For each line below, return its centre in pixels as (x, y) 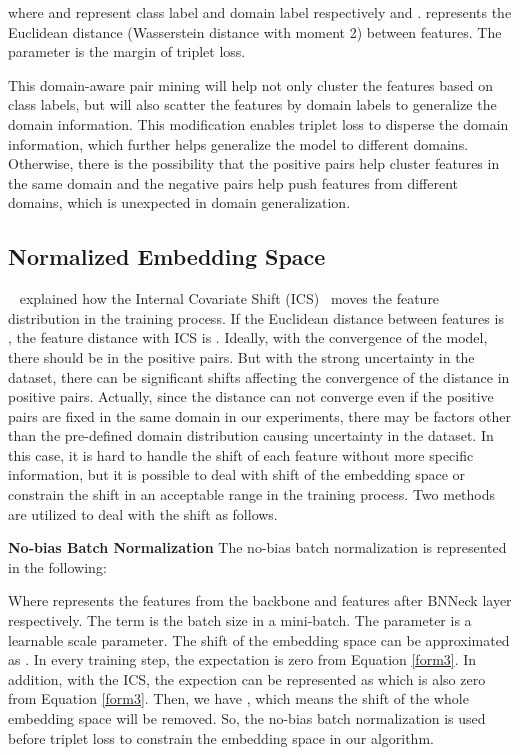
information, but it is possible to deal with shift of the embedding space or (237, 474)
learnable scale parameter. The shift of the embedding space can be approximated (259, 639)
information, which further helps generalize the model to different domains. (238, 143)
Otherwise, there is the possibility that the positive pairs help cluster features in (254, 163)
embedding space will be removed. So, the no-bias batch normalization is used (247, 718)
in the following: (57, 566)
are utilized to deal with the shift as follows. (143, 513)
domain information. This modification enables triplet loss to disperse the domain (258, 123)
